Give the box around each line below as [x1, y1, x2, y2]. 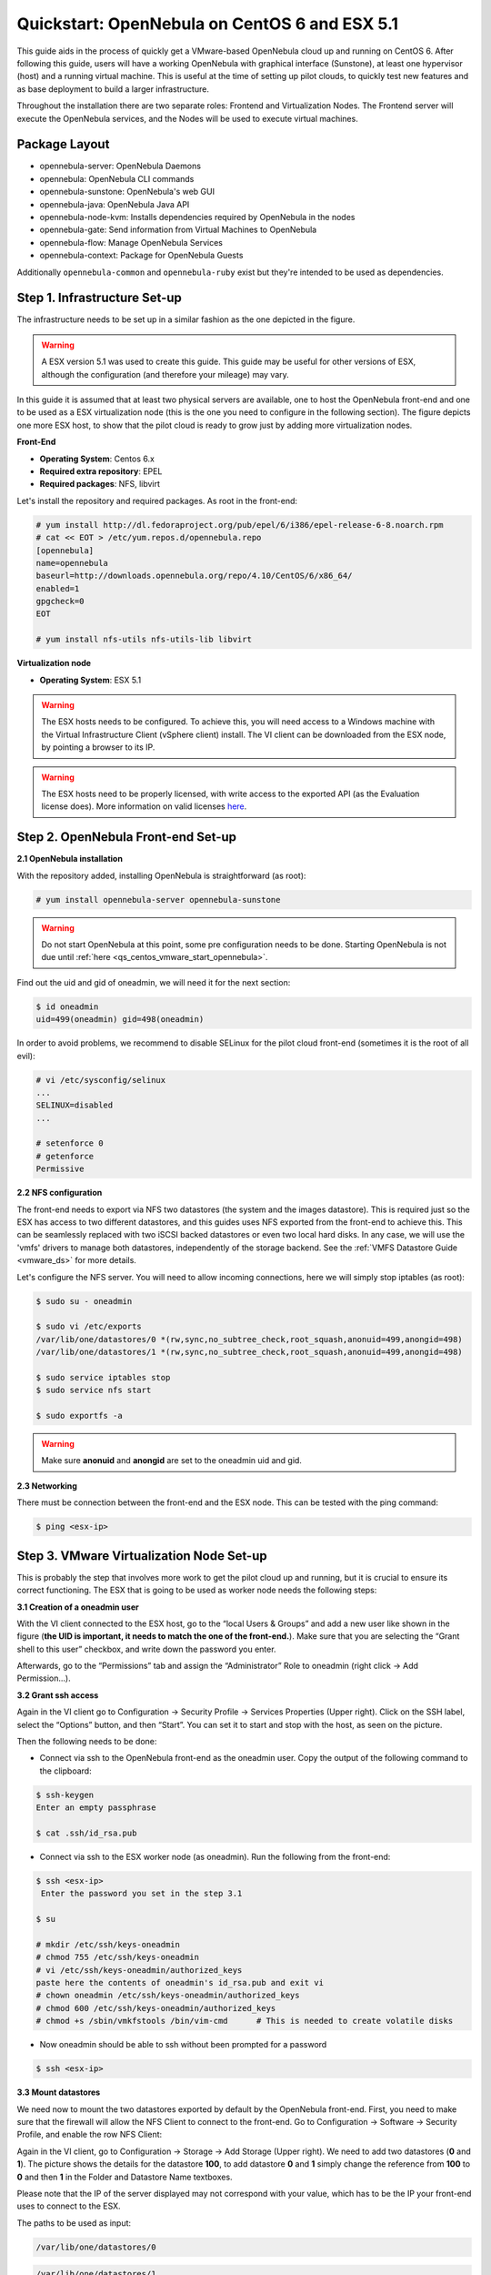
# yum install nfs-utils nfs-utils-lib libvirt [35, 634, 252, 645]
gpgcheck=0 [35, 596, 85, 607]
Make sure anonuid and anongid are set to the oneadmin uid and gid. [41, 1455, 302, 1466]
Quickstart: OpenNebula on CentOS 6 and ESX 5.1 [16, 14, 399, 34]
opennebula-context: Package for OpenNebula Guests [39, 250, 244, 261]
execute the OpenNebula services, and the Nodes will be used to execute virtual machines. [16, 113, 358, 124]
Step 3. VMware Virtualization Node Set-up [16, 1548, 267, 1563]
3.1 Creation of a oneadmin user [16, 1602, 140, 1613]
